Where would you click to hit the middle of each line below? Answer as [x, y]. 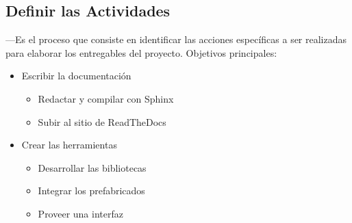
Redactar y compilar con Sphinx [106, 98]
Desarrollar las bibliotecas [92, 167]
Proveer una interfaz [80, 213]
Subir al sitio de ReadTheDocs [102, 121]
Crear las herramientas [69, 145]
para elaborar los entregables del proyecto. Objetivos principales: [141, 52]
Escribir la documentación [76, 76]
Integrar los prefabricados [91, 191]
